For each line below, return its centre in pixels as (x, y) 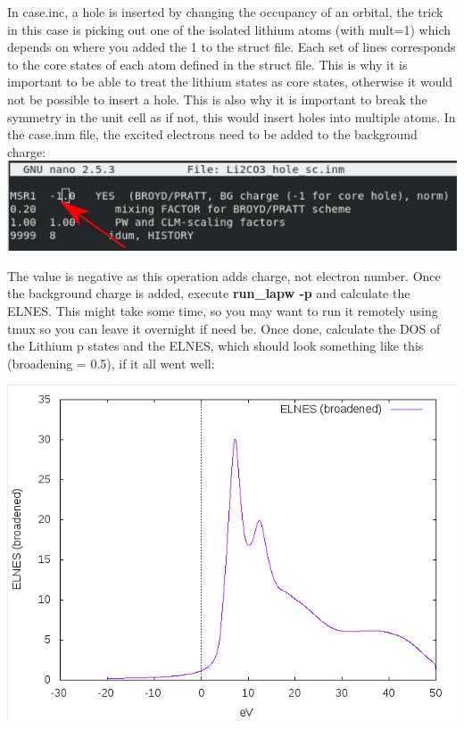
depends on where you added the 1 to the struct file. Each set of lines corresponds (232, 47)
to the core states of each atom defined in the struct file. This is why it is (207, 64)
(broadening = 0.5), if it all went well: (111, 363)
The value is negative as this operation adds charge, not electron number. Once (224, 275)
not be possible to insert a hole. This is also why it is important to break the (217, 99)
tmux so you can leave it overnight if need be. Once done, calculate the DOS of (224, 328)
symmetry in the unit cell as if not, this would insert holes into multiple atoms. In (232, 116)
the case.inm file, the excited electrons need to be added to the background (212, 134)
